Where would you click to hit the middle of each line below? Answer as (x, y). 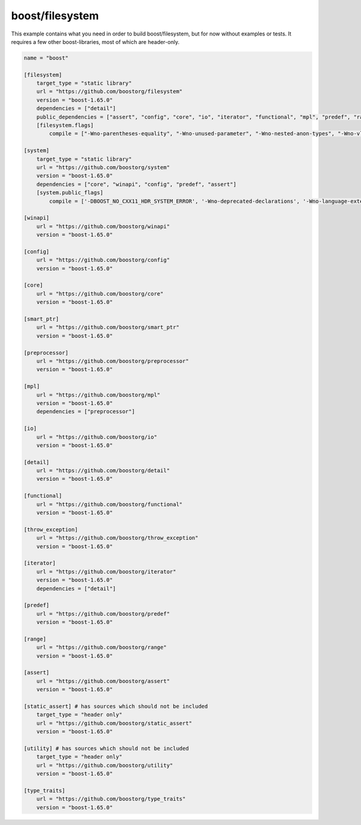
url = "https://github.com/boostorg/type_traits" (111, 799)
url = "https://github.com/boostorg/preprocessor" (113, 361)
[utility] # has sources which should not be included (106, 748)
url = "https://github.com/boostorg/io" (97, 437)
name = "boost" (46, 58)
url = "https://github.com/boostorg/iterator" (106, 571)
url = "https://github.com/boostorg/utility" (105, 765)
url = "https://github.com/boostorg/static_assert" (114, 723)
